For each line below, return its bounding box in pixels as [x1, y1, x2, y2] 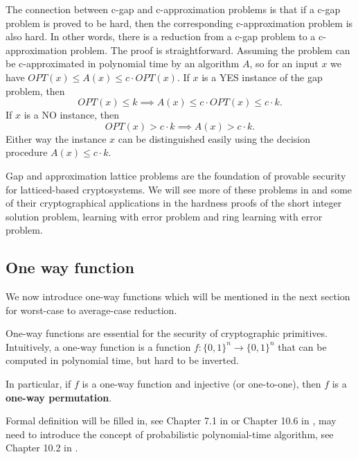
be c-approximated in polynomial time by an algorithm [6, 56, 240, 71]
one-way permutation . [6, 390, 112, 404]
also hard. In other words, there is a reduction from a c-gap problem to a [6, 29, 316, 44]
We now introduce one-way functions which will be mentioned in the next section [6, 289, 350, 304]
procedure [6, 145, 48, 159]
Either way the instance [6, 131, 107, 146]
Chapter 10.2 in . [6, 440, 78, 455]
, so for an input [249, 56, 319, 71]
